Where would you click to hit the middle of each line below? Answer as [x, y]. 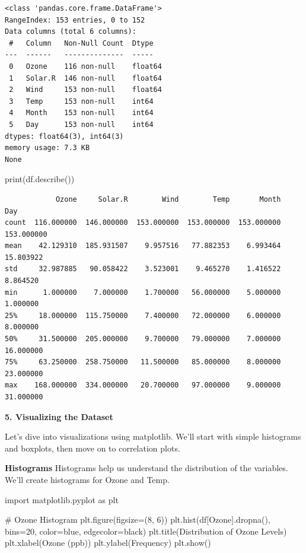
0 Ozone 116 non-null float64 [85, 66]
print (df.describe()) [40, 179]
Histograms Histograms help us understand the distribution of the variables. [146, 468]
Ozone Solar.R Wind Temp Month [168, 199]
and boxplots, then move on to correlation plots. [93, 448]
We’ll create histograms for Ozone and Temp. [87, 479]
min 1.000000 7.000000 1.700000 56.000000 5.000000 [143, 292]
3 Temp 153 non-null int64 [81, 101]
